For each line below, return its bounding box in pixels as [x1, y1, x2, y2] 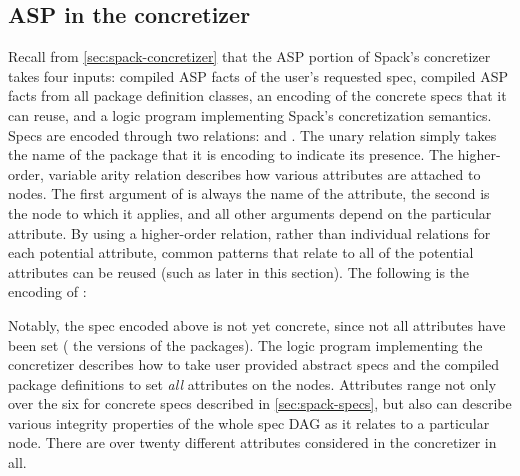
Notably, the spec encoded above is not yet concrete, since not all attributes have [8, 314, 506, 335]
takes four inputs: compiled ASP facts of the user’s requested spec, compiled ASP [8, 65, 508, 86]
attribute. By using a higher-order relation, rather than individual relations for [8, 222, 491, 243]
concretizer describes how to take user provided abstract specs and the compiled [8, 354, 500, 375]
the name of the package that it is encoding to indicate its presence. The [8, 144, 454, 165]
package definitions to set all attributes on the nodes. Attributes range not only [8, 373, 497, 394]
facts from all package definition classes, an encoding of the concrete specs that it [8, 85, 507, 106]
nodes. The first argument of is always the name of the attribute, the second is [8, 183, 490, 204]
